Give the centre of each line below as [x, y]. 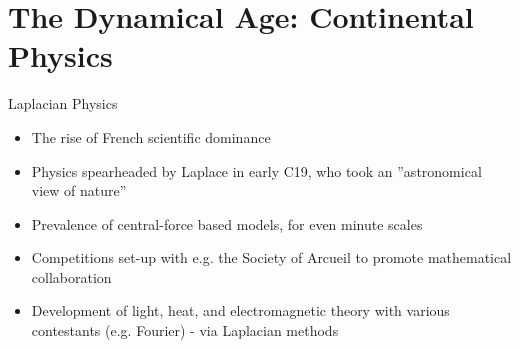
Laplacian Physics [63, 103]
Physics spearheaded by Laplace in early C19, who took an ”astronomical [256, 170]
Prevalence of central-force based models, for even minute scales [227, 223]
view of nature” [79, 190]
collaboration [71, 276]
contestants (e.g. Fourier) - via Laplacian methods [185, 330]
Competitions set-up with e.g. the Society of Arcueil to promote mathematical [271, 257]
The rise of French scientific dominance [151, 136]
